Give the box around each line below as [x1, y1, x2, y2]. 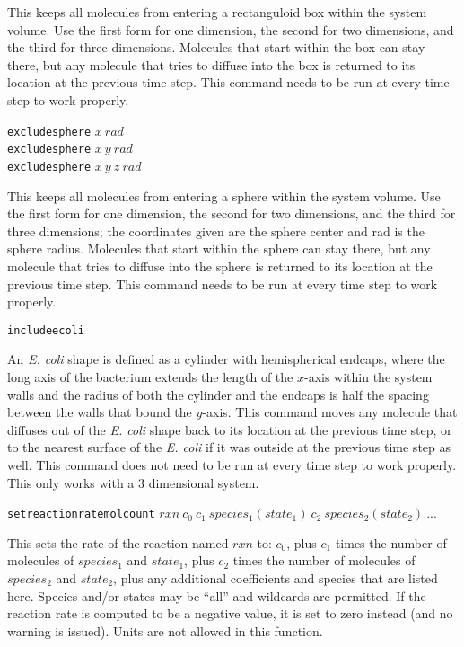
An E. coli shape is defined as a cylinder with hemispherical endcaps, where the [7, 350, 445, 368]
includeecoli [7, 323, 84, 337]
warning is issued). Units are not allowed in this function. [7, 621, 323, 640]
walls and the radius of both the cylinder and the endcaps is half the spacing [7, 385, 429, 403]
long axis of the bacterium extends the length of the [7, 367, 293, 386]
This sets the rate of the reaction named [7, 533, 229, 552]
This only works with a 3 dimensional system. [7, 473, 259, 492]
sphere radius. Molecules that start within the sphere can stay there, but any [7, 239, 431, 258]
